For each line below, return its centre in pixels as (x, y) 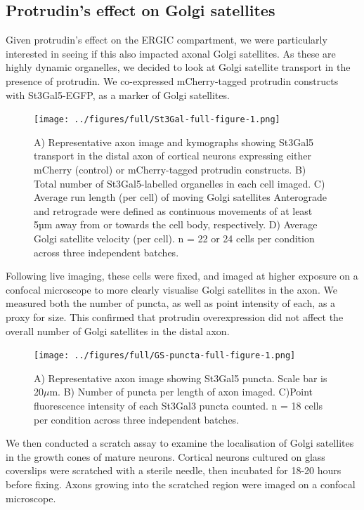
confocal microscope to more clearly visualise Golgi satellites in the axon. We (171, 289)
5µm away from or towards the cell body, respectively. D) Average (176, 224)
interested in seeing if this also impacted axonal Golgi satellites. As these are (171, 53)
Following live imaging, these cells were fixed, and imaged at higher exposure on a (182, 276)
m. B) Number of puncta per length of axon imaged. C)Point (181, 392)
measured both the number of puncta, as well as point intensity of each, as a (171, 303)
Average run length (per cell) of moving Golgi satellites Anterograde (180, 197)
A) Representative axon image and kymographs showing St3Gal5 (174, 142)
